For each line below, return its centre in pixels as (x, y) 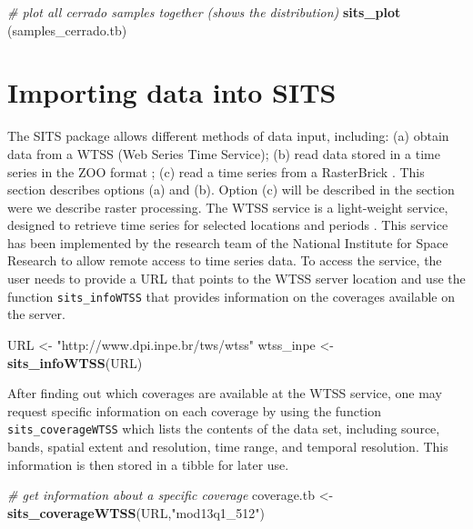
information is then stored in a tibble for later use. (148, 464)
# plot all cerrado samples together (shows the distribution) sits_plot (204, 12)
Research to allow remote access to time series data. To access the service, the (225, 260)
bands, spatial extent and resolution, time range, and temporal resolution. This (228, 446)
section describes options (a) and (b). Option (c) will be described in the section (231, 190)
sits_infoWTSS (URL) (75, 362)
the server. (36, 314)
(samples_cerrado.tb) (67, 30)
